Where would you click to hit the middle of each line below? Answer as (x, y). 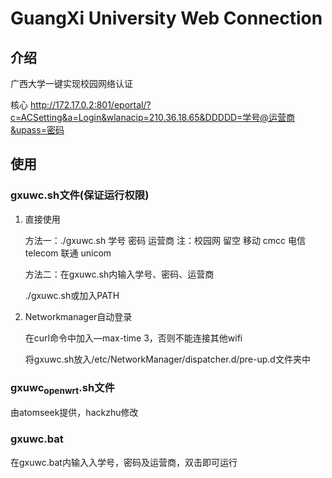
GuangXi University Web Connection (166, 18)
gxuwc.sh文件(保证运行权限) (80, 195)
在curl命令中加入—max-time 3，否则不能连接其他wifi (133, 338)
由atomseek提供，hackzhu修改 (74, 413)
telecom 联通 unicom (68, 253)
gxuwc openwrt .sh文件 (62, 388)
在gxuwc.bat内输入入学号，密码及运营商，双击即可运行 (124, 462)
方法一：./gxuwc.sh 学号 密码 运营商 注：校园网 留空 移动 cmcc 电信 (165, 240)
